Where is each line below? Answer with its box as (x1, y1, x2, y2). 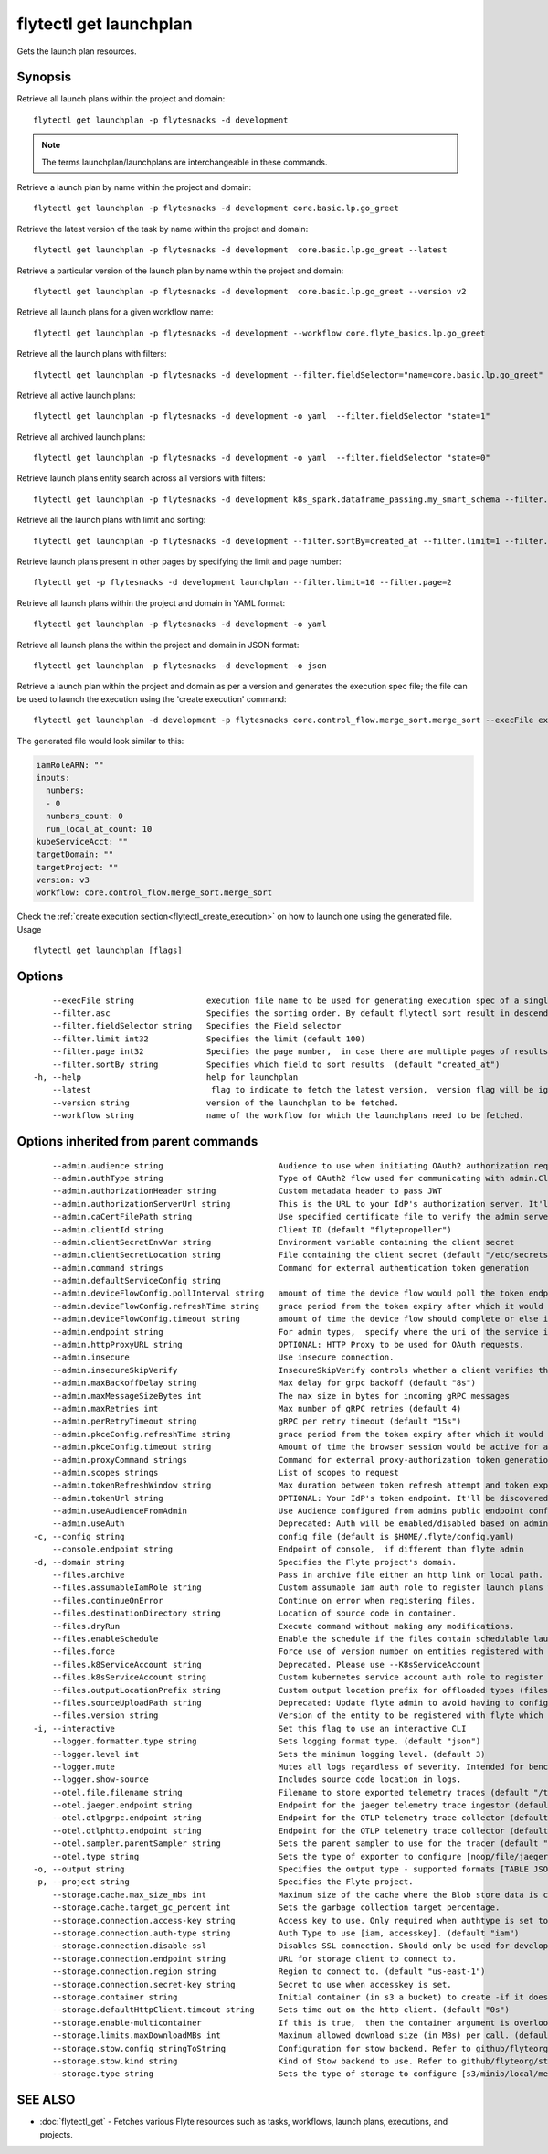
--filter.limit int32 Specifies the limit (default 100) (51, 1033, 365, 1044)
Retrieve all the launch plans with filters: (16, 348, 168, 359)
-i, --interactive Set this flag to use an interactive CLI (33, 1723, 467, 1733)
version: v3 (36, 875, 90, 886)
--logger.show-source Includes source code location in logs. (51, 1775, 462, 1785)
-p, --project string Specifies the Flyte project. (33, 1877, 414, 1887)
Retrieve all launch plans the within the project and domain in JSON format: (16, 639, 300, 650)
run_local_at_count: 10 (46, 824, 153, 834)
